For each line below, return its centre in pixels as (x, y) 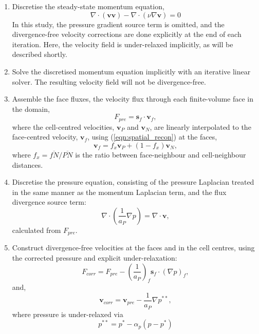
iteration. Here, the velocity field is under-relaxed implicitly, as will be (123, 44)
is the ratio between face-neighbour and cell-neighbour (161, 154)
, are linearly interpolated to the (200, 126)
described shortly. (40, 54)
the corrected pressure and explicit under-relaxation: (95, 258)
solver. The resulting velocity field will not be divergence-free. (109, 81)
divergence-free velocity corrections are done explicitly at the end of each (127, 34)
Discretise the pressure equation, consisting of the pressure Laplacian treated (133, 182)
